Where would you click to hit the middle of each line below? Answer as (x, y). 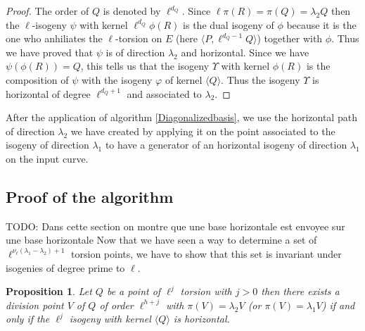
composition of (37, 79)
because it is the (321, 24)
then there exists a (300, 291)
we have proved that (50, 52)
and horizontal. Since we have (245, 52)
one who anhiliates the (54, 38)
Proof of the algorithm (90, 196)
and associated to (164, 93)
